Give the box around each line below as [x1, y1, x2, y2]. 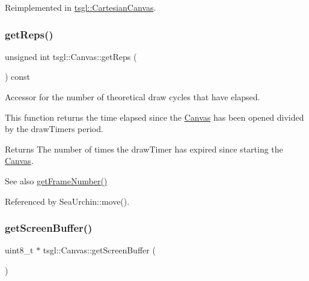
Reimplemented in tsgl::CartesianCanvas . [5, 1, 156, 13]
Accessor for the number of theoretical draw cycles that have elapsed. [5, 91, 260, 103]
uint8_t [5, 244, 34, 256]
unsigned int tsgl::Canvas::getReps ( [5, 50, 137, 62]
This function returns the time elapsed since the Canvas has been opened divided [5, 110, 304, 123]
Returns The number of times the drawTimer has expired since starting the [5, 142, 283, 155]
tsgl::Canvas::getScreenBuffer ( [43, 244, 156, 256]
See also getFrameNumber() [5, 174, 108, 187]
